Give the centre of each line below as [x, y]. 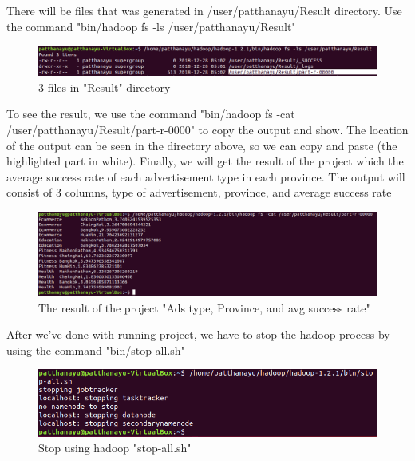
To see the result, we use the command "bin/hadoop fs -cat [151, 114]
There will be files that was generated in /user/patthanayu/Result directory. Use [204, 10]
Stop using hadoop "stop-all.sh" [115, 448]
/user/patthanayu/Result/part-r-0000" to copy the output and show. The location [207, 130]
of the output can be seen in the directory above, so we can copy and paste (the [202, 145]
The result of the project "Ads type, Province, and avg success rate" [204, 307]
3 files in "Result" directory [105, 87]
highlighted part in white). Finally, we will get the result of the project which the [205, 161]
